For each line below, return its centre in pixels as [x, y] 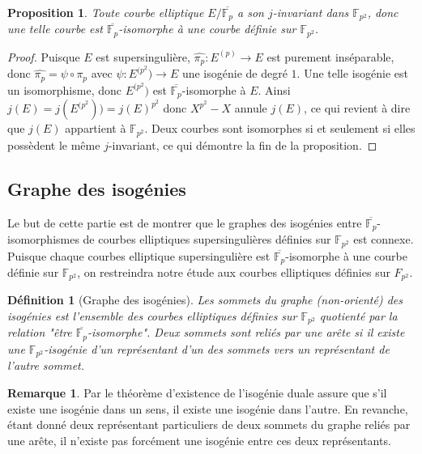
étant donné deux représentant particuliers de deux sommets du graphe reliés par [209, 424]
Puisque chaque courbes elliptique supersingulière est [139, 255]
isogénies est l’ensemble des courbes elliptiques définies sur [152, 316]
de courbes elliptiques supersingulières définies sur [207, 239]
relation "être [40, 332]
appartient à [96, 128]
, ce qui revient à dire [357, 108]
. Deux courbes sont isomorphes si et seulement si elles [280, 128]
